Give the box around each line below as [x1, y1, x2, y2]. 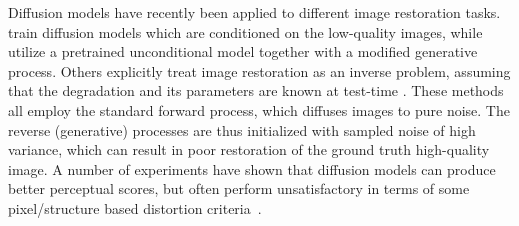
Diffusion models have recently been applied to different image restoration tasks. [8, 2, 501, 22]
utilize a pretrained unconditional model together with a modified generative [8, 41, 478, 62]
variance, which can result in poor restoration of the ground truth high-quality [8, 139, 490, 160]
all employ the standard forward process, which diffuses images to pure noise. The [8, 99, 510, 120]
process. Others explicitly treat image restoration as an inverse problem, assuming [8, 60, 511, 81]
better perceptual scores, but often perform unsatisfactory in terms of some [8, 178, 470, 199]
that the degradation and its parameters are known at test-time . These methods [8, 80, 504, 101]
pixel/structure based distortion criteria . [8, 197, 262, 218]
